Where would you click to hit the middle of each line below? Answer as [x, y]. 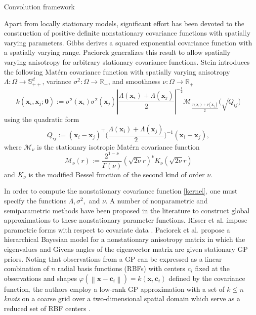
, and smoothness [134, 81]
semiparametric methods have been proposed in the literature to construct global [127, 210]
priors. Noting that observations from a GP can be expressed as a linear [113, 258]
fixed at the [212, 268]
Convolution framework [40, 6]
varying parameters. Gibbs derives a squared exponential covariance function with [128, 42]
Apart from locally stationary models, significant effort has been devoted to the [124, 23]
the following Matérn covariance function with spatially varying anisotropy [117, 71]
